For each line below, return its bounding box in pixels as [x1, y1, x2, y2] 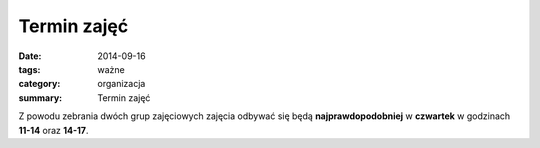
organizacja [97, 78, 146, 90]
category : [18, 78, 61, 90]
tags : [18, 63, 41, 75]
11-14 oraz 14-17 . [18, 124, 89, 136]
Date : [18, 50, 42, 62]
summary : [18, 91, 63, 104]
